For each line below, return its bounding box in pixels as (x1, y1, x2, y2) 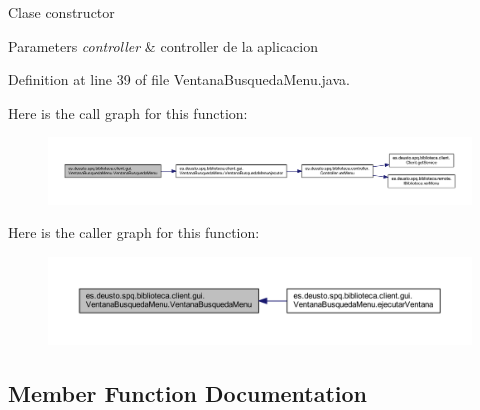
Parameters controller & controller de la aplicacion (8, 35, 319, 56)
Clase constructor (8, 2, 115, 22)
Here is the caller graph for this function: (8, 222, 260, 243)
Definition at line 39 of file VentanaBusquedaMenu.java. (8, 69, 350, 90)
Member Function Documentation (8, 377, 368, 408)
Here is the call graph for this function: (8, 102, 248, 123)
